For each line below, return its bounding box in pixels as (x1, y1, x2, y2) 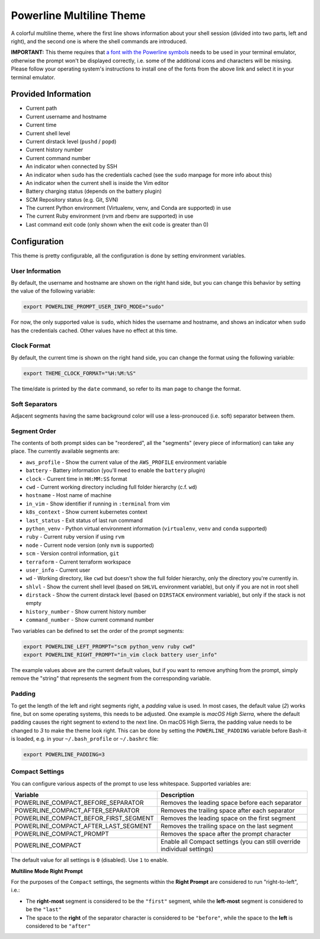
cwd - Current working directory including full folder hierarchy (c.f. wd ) (25, 483, 197, 491)
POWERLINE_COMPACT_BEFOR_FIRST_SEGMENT (14, 814, 154, 823)
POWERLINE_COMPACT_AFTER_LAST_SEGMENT (14, 822, 152, 830)
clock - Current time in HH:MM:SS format (25, 475, 127, 482)
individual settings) (160, 845, 214, 854)
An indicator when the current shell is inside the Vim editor (25, 179, 169, 186)
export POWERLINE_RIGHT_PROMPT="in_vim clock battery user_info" (23, 651, 217, 658)
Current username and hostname (25, 113, 107, 120)
